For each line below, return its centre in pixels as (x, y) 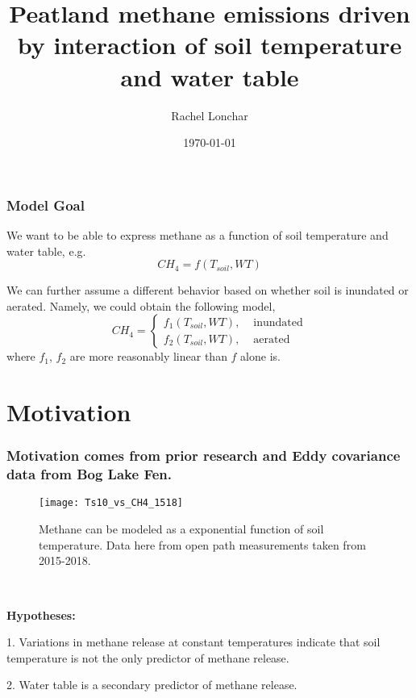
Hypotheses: (41, 614)
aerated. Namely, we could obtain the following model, (141, 305)
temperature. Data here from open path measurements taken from (202, 544)
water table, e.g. (46, 251)
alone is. (260, 356)
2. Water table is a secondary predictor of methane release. (152, 685)
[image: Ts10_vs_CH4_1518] (111, 503)
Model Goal (46, 205)
